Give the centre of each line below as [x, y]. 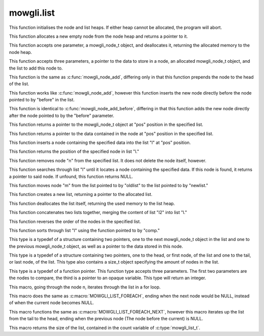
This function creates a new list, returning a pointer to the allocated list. [81, 194]
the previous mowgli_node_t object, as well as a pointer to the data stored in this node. [96, 246]
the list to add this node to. [36, 68]
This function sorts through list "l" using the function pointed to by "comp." [84, 230]
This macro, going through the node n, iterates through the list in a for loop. [85, 287]
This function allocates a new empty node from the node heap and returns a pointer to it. [99, 36]
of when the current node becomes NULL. [52, 303]
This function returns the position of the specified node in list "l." [74, 151]
